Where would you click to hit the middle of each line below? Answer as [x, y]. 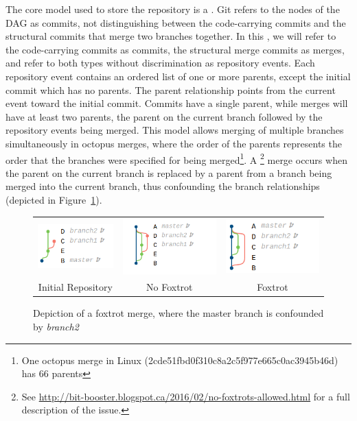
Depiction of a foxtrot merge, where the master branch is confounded [178, 313]
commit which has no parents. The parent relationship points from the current [171, 89]
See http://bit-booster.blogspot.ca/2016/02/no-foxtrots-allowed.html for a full [186, 396]
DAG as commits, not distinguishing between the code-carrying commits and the [176, 22]
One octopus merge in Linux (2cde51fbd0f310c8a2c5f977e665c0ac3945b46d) [180, 360]
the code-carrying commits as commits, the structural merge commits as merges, [175, 49]
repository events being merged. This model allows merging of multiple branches [175, 130]
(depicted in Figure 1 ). [54, 199]
